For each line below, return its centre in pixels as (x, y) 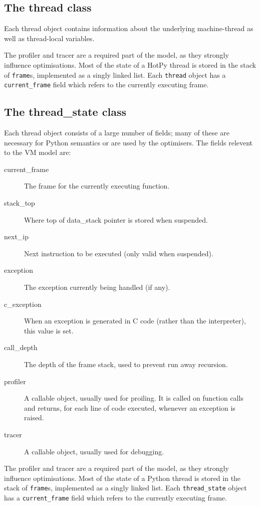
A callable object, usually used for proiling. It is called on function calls (134, 398)
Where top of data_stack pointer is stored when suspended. (116, 219)
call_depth (21, 347)
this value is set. (49, 330)
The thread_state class (65, 112)
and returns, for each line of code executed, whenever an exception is (130, 407)
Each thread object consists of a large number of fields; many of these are (117, 133)
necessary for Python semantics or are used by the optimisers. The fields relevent (128, 142)
